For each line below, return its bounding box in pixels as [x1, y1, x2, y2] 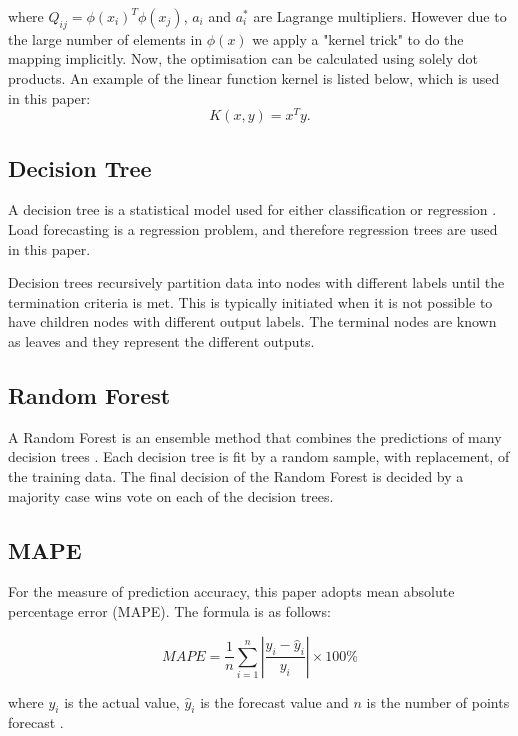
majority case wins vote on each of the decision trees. [8, 485, 334, 506]
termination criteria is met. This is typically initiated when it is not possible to [8, 291, 493, 312]
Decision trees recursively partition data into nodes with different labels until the [8, 272, 505, 293]
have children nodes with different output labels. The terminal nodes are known [8, 311, 497, 332]
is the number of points [366, 691, 510, 712]
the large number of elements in [8, 28, 203, 49]
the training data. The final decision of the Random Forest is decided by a [8, 466, 464, 486]
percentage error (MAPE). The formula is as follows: [8, 600, 331, 621]
